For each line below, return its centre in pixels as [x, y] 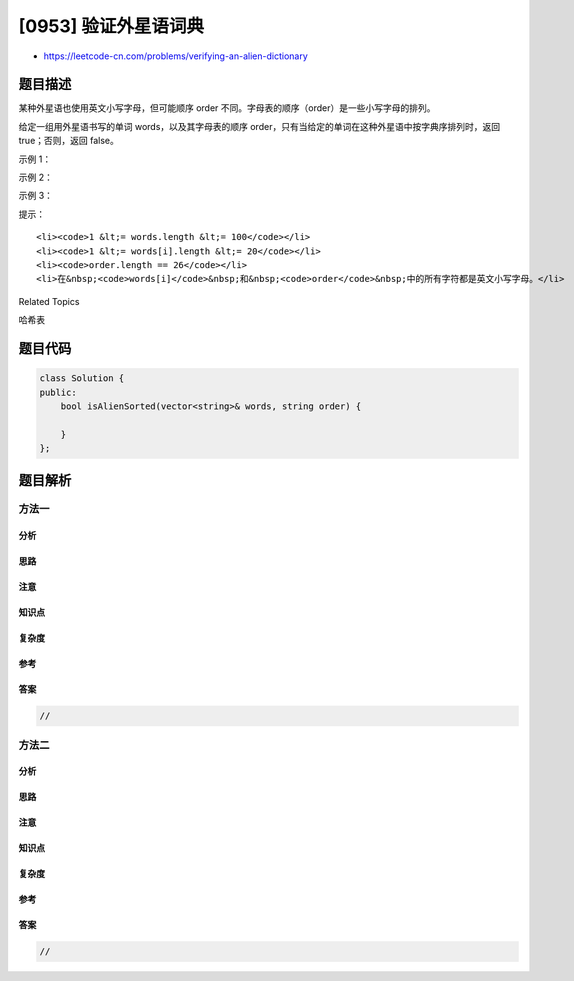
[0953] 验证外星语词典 [111, 26]
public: [58, 392]
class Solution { [82, 378]
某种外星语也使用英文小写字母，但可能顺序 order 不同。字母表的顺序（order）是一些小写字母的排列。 [227, 108]
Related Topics [49, 301]
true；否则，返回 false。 [68, 141]
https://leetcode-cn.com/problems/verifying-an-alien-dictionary [176, 56]
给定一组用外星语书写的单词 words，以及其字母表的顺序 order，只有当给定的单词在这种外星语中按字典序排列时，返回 [259, 126]
